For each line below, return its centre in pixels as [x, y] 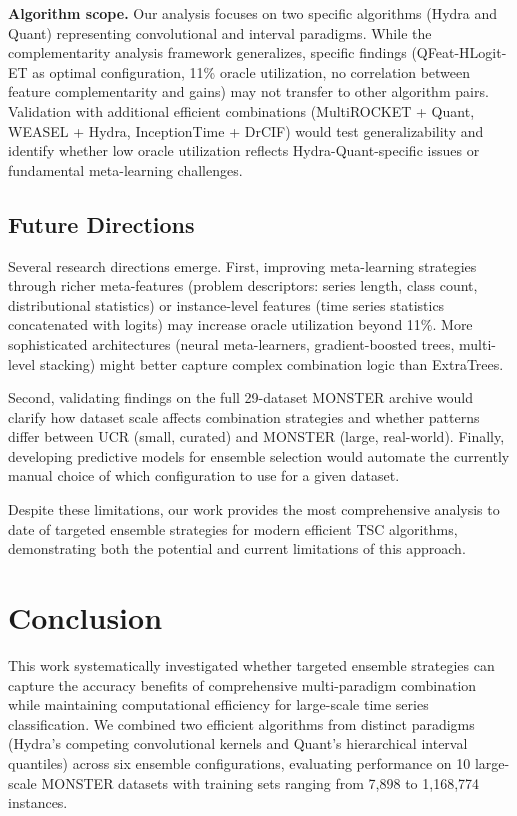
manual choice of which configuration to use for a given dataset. [204, 475]
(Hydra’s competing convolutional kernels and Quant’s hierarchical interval [238, 743]
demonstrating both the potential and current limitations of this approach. [237, 548]
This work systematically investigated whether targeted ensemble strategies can [251, 664]
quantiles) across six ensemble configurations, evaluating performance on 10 [239, 762]
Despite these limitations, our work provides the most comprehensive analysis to [254, 509]
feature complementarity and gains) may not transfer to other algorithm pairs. [248, 91]
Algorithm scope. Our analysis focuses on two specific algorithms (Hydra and [253, 13]
